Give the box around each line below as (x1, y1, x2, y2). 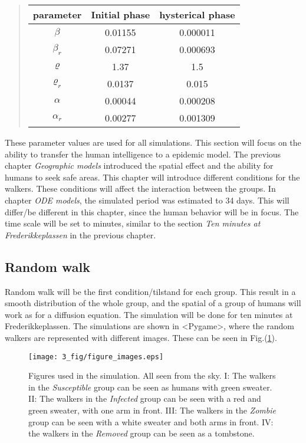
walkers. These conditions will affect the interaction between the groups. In (5, 182, 276, 195)
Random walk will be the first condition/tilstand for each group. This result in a (5, 285, 296, 297)
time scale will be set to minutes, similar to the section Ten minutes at (5, 217, 261, 229)
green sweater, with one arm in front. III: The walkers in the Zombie (28, 403, 276, 416)
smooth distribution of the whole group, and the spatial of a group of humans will (5, 297, 301, 309)
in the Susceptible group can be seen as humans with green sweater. (28, 380, 272, 393)
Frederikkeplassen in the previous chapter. (5, 228, 156, 241)
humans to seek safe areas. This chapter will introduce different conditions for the (5, 170, 300, 183)
